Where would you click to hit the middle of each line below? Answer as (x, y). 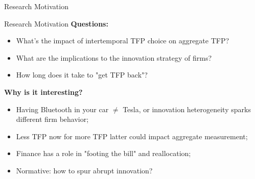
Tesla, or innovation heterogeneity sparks (187, 109)
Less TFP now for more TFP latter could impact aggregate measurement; (132, 136)
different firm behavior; (52, 119)
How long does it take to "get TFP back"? (82, 75)
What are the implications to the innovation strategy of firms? (114, 57)
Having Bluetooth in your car (62, 109)
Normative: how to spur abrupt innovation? (84, 170)
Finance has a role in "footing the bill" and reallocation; (103, 153)
